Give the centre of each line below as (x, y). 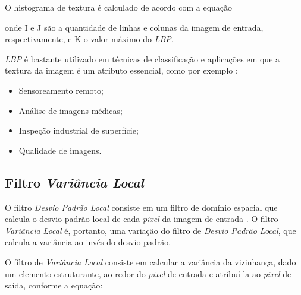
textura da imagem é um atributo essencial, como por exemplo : (121, 70)
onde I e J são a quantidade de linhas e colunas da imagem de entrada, (134, 27)
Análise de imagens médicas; (70, 110)
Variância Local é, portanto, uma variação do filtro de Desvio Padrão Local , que (150, 230)
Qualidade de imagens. (60, 150)
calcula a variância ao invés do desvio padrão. (88, 242)
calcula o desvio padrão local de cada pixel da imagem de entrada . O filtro (142, 219)
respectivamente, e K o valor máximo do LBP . (89, 39)
